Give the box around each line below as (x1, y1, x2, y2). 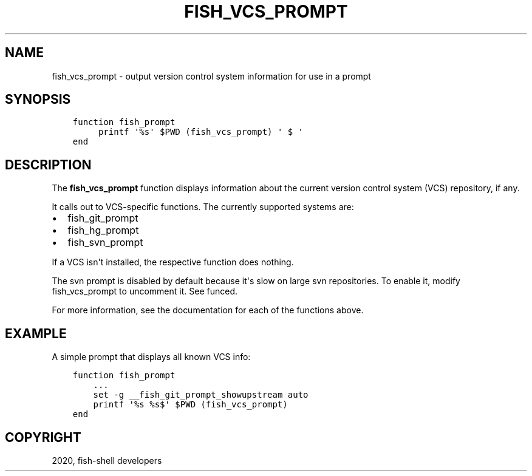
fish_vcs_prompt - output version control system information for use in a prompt (52, 70, 371, 81)
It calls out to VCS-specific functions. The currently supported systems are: (52, 202, 354, 212)
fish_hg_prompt (67, 224, 139, 237)
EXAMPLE (5, 325, 67, 341)
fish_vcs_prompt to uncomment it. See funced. (52, 286, 237, 297)
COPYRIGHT (5, 429, 81, 445)
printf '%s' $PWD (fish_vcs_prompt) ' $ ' (98, 127, 304, 137)
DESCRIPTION (5, 157, 92, 172)
